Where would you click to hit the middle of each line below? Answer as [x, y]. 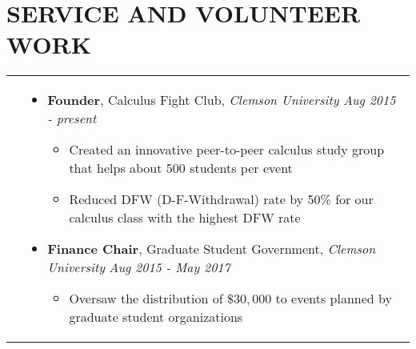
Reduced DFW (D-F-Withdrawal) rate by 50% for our [221, 199]
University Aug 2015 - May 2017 [139, 267]
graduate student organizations [156, 317]
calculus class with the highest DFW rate [185, 218]
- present [72, 118]
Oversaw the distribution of [146, 299]
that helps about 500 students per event [181, 168]
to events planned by [334, 299]
